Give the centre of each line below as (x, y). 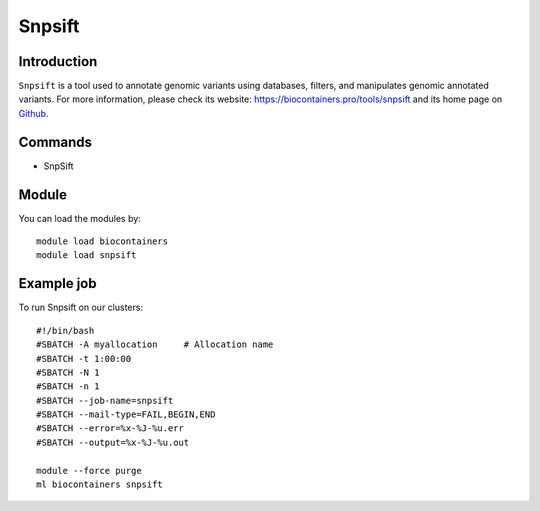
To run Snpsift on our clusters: (81, 307)
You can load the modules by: (80, 218)
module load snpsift (86, 255)
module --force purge (89, 470)
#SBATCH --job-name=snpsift (105, 400)
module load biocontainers (102, 241)
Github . (33, 113)
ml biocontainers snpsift (100, 484)
